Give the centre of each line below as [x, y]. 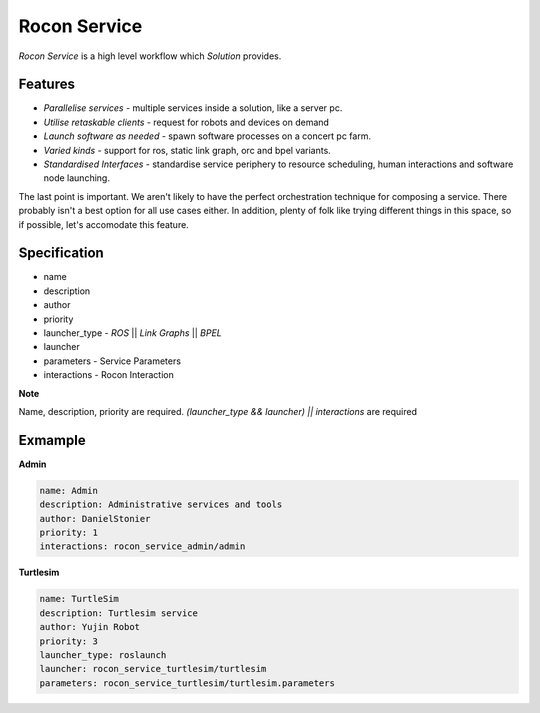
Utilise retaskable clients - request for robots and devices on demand [186, 122]
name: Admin [69, 490]
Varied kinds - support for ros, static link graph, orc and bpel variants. [187, 150]
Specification [61, 253]
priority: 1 [69, 533]
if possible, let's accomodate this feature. [103, 224]
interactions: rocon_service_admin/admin [142, 546]
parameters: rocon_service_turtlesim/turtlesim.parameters [187, 683]
